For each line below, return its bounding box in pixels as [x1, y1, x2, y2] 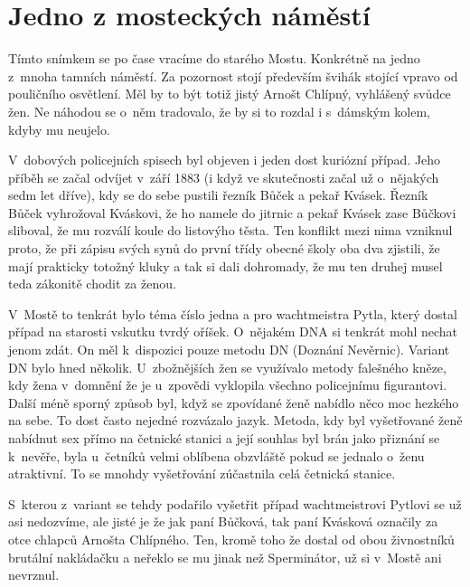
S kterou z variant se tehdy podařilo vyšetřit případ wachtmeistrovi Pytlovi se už [8, 494, 462, 513]
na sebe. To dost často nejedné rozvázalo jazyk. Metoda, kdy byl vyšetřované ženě [8, 411, 463, 430]
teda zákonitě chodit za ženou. [8, 274, 176, 293]
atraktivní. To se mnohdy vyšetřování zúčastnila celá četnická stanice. [8, 464, 396, 483]
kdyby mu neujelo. [8, 119, 110, 138]
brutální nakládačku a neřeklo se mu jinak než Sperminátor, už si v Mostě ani [8, 547, 442, 566]
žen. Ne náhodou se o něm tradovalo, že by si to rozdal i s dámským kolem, [8, 101, 430, 120]
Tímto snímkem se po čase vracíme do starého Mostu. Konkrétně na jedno [8, 49, 420, 68]
